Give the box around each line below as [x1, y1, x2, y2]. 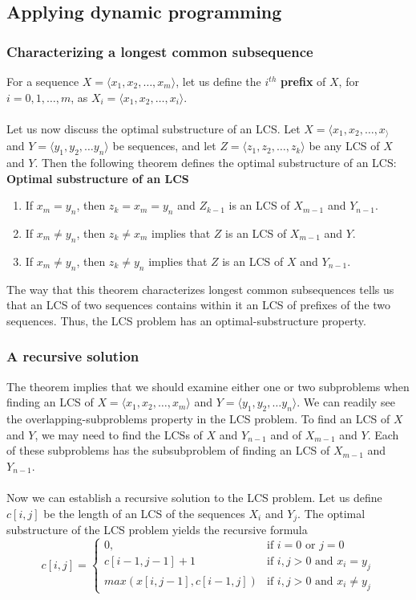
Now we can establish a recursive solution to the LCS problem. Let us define [6, 488, 382, 505]
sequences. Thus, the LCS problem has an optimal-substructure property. [6, 312, 366, 329]
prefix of [280, 73, 326, 89]
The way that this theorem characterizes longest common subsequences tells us [6, 280, 394, 297]
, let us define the [176, 73, 261, 89]
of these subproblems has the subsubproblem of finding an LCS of [6, 442, 330, 459]
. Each [367, 426, 399, 443]
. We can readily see [297, 394, 395, 410]
